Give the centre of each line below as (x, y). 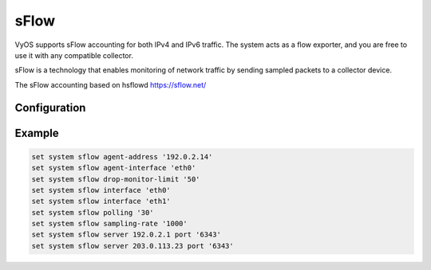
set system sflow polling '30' (93, 212)
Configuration (50, 108)
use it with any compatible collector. (74, 55)
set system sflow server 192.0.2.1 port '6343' (126, 235)
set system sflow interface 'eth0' (101, 190)
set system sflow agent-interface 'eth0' (114, 168)
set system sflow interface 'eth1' (101, 202)
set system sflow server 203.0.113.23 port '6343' (133, 246)
